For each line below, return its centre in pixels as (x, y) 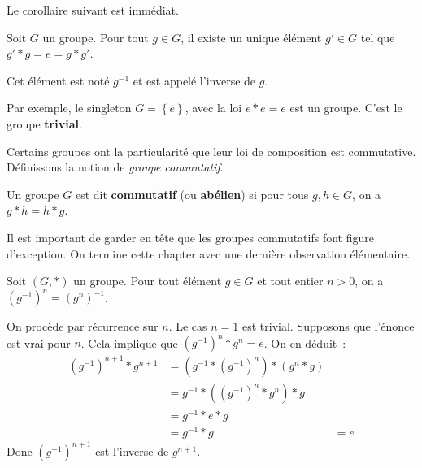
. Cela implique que (129, 342)
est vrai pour (39, 342)
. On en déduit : (305, 342)
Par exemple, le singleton (69, 108)
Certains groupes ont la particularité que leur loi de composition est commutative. (211, 151)
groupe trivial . (44, 123)
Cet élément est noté (58, 80)
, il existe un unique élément (251, 37)
